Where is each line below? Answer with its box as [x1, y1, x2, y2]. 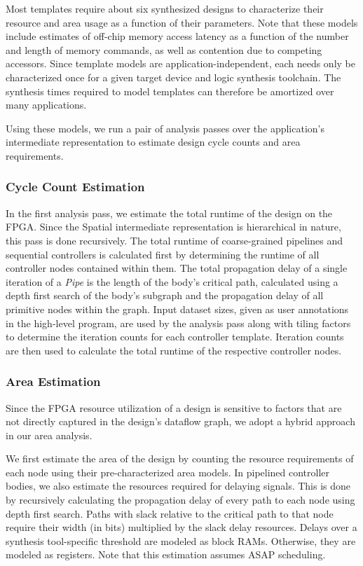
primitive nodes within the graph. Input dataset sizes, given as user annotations [6, 301, 349, 316]
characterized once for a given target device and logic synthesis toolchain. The [6, 69, 341, 84]
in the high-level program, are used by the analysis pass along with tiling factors [6, 315, 351, 330]
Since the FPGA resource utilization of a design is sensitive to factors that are [6, 400, 342, 415]
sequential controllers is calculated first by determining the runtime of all [6, 247, 320, 261]
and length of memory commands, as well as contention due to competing [6, 42, 322, 57]
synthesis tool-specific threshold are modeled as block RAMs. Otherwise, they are [6, 533, 356, 548]
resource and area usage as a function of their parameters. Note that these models [6, 15, 358, 29]
